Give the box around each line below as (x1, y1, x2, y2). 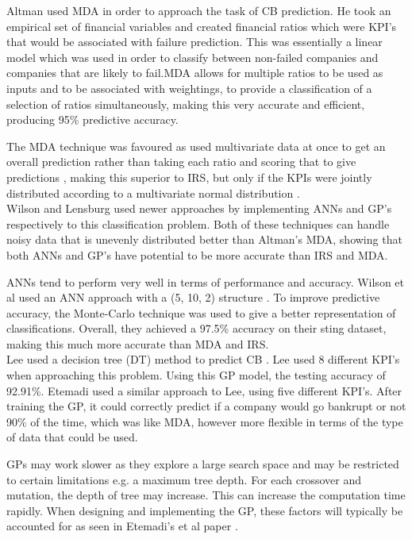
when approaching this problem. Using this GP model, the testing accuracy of (6, 367, 386, 383)
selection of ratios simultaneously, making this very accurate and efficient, (6, 95, 365, 112)
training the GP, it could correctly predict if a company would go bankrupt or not (6, 398, 406, 414)
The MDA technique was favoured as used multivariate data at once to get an (6, 137, 386, 154)
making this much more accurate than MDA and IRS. (6, 335, 269, 352)
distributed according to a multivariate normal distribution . (6, 184, 300, 201)
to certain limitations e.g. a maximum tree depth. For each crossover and (6, 471, 362, 487)
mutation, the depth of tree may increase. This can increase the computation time (6, 487, 406, 503)
